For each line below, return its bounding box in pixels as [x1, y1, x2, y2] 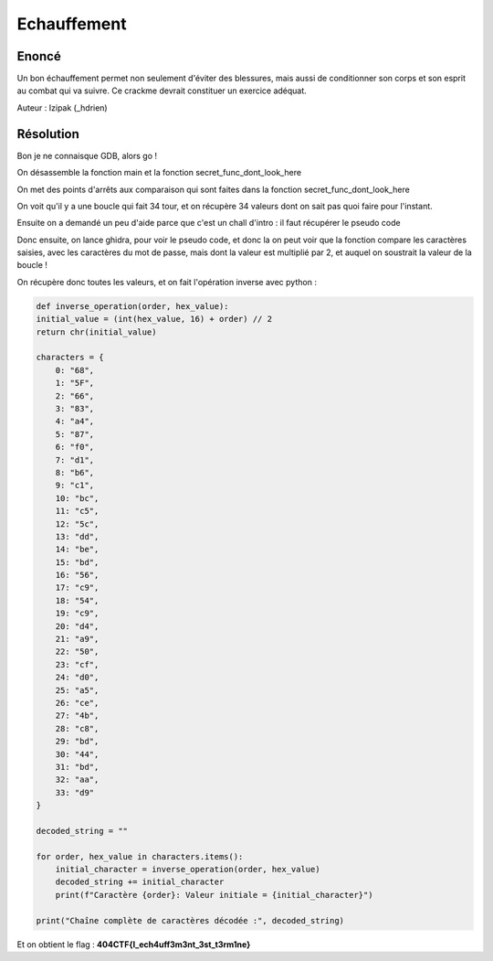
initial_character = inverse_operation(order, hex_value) [55, 864, 320, 875]
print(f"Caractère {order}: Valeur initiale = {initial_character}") [55, 890, 373, 900]
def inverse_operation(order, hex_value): [36, 301, 229, 311]
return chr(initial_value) [36, 326, 157, 337]
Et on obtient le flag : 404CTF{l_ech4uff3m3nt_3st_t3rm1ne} [16, 938, 251, 950]
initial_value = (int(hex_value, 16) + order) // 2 [36, 314, 273, 325]
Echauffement [16, 14, 127, 34]
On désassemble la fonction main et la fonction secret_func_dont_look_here [16, 167, 301, 178]
